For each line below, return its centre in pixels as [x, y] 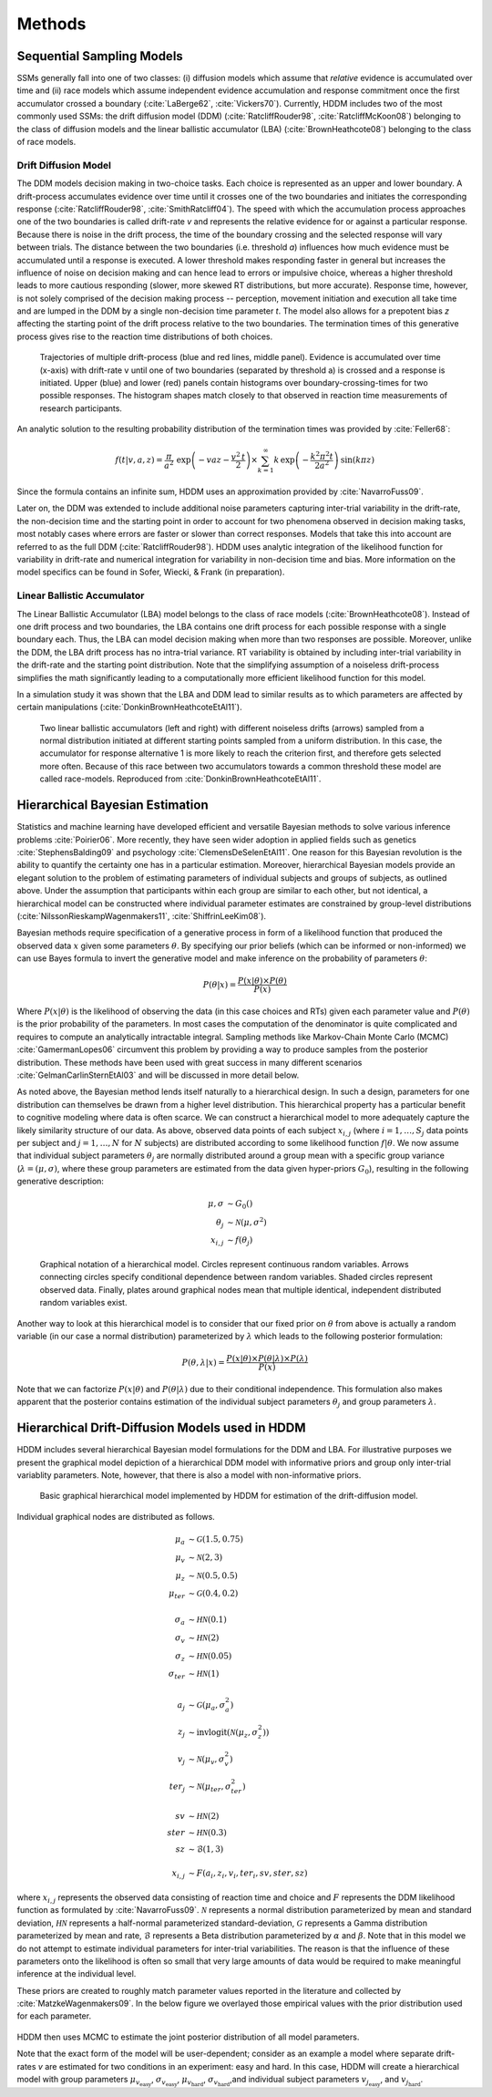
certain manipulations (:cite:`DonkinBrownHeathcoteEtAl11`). [129, 708]
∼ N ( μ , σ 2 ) [247, 1221]
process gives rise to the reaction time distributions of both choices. [145, 336]
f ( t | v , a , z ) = [139, 460]
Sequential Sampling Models [100, 56]
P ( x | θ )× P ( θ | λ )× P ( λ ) [267, 1359]
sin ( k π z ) [358, 460]
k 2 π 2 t [322, 455]
